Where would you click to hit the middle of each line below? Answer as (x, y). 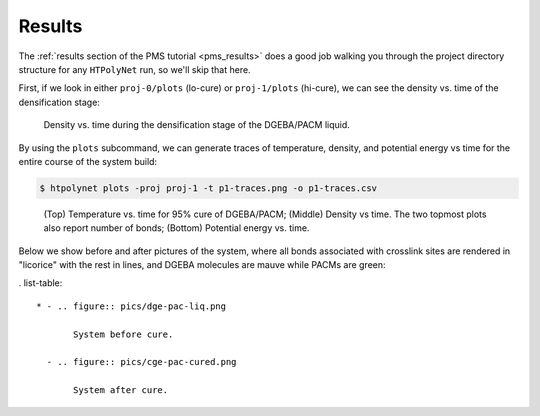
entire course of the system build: (88, 161)
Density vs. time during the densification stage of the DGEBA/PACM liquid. (196, 125)
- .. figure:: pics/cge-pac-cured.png (141, 362)
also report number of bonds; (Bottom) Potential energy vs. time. (176, 228)
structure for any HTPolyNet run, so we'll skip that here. (134, 69)
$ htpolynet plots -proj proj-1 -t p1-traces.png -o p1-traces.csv (208, 188)
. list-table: (40, 283)
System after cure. (121, 390)
